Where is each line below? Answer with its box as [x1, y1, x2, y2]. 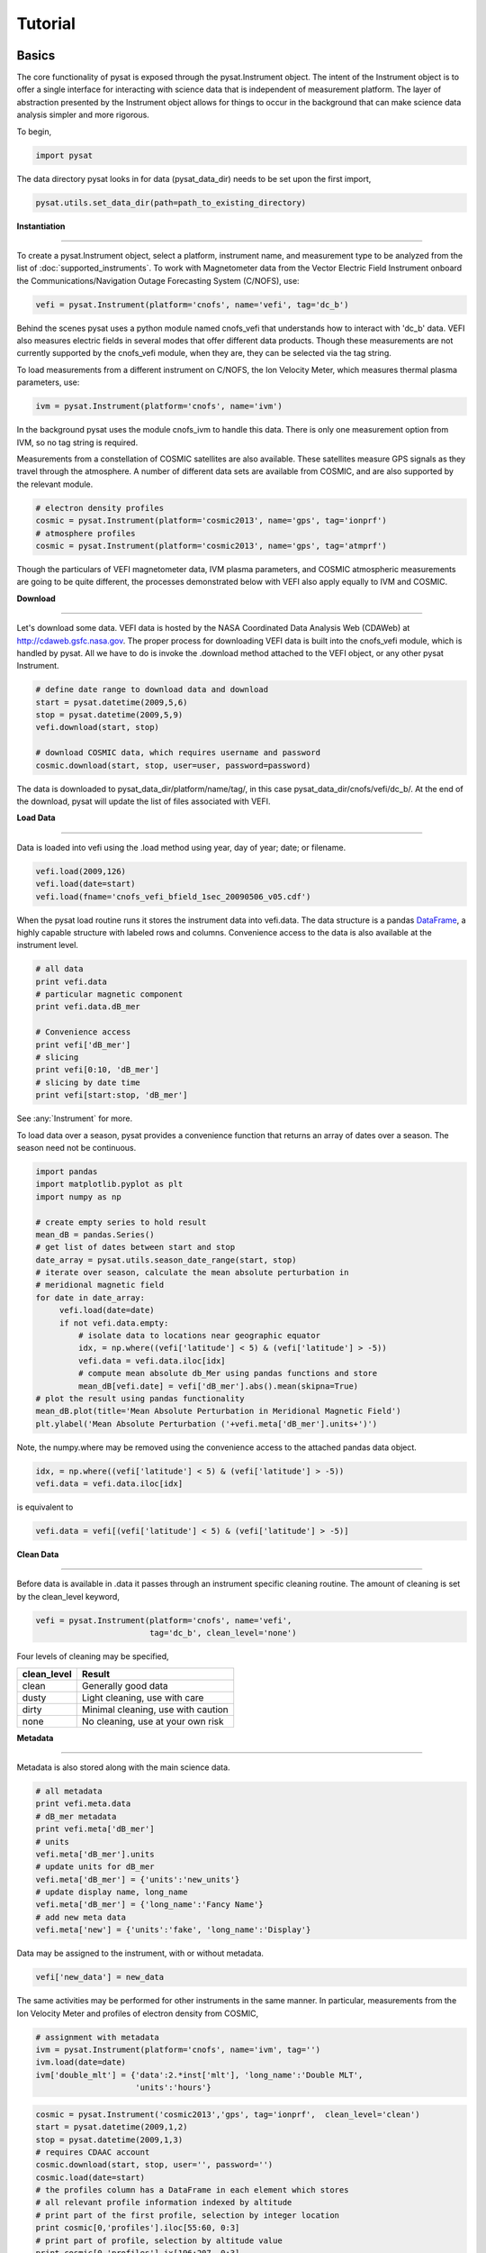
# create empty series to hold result [35, 1217, 207, 1227]
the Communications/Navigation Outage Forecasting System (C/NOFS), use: [16, 275, 301, 286]
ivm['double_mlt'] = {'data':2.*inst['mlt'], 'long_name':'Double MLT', [35, 2069, 364, 2080]
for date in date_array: [35, 1292, 146, 1302]
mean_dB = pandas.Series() [35, 1229, 155, 1239]
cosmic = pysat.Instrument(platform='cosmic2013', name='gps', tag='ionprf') [35, 515, 387, 526]
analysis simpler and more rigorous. [16, 109, 150, 121]
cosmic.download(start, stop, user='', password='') [35, 2159, 274, 2170]
